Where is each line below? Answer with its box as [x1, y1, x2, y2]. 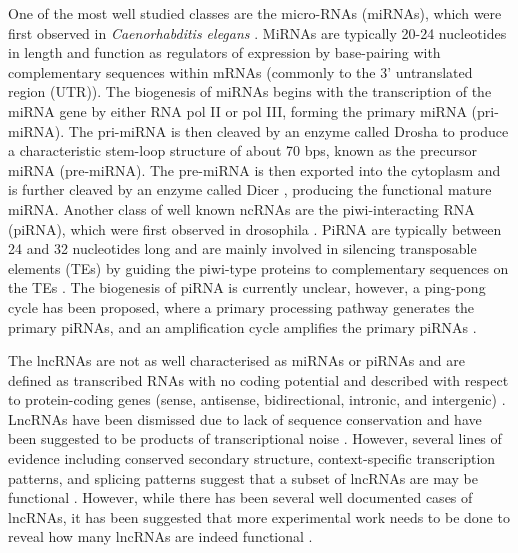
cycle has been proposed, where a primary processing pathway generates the [8, 296, 475, 317]
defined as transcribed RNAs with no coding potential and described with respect [8, 369, 509, 390]
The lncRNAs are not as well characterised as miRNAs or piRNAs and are [8, 350, 465, 371]
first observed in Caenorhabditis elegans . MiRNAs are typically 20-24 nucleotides [8, 22, 507, 43]
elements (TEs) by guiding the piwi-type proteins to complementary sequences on [8, 257, 509, 278]
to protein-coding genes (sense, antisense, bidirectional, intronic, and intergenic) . [8, 389, 506, 410]
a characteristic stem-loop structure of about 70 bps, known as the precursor [8, 140, 477, 161]
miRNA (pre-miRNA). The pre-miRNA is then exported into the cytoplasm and [8, 159, 501, 180]
